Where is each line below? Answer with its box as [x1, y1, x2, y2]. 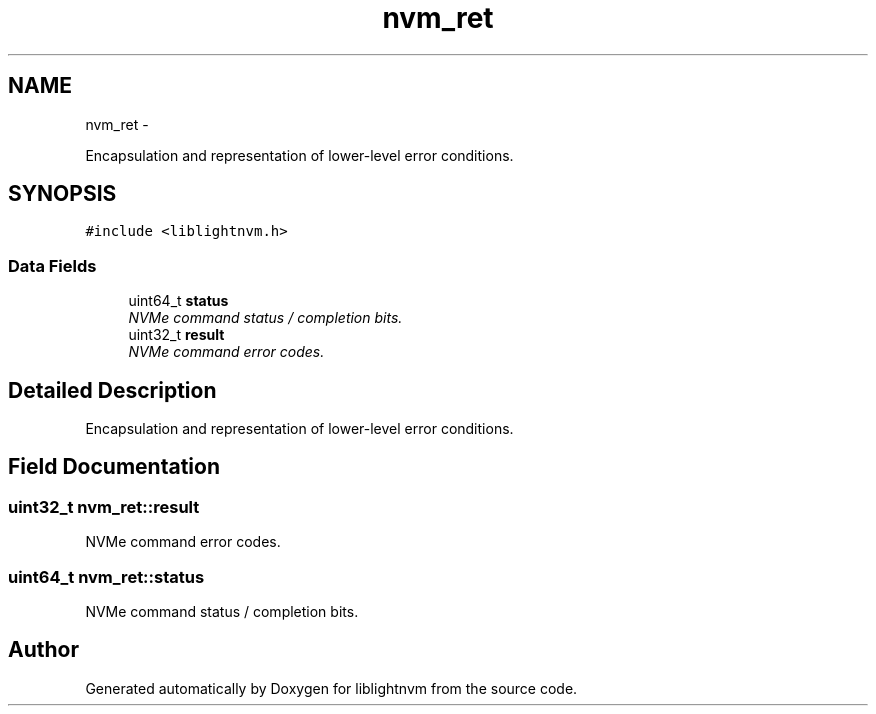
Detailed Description [8, 377, 217, 403]
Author [8, 637, 79, 663]
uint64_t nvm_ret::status [8, 566, 205, 587]
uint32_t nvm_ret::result [8, 496, 200, 517]
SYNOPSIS [8, 181, 117, 207]
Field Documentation [8, 454, 220, 480]
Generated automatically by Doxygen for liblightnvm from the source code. [85, 679, 578, 697]
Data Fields [8, 255, 97, 276]
